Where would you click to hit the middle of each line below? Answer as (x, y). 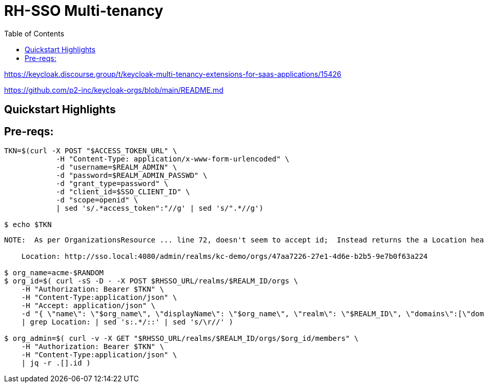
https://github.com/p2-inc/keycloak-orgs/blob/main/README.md (114, 90)
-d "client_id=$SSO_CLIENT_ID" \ (123, 192)
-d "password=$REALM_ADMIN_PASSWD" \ (132, 176)
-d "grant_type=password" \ (112, 184)
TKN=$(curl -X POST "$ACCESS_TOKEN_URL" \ (91, 151)
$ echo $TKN (28, 225)
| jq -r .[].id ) (56, 363)
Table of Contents (34, 33)
